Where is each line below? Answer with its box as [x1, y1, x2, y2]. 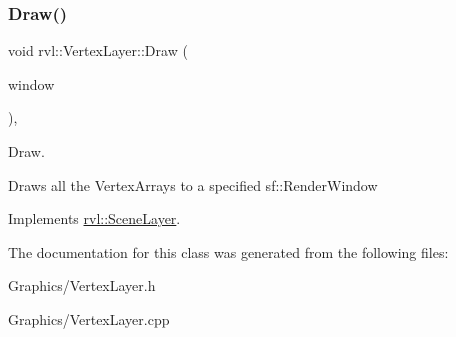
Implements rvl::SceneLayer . [8, 208, 181, 229]
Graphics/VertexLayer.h [8, 275, 156, 296]
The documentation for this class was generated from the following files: [8, 241, 449, 262]
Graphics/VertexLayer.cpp [8, 308, 170, 329]
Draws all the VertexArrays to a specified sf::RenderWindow [8, 174, 378, 195]
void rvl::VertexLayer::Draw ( [8, 40, 188, 61]
